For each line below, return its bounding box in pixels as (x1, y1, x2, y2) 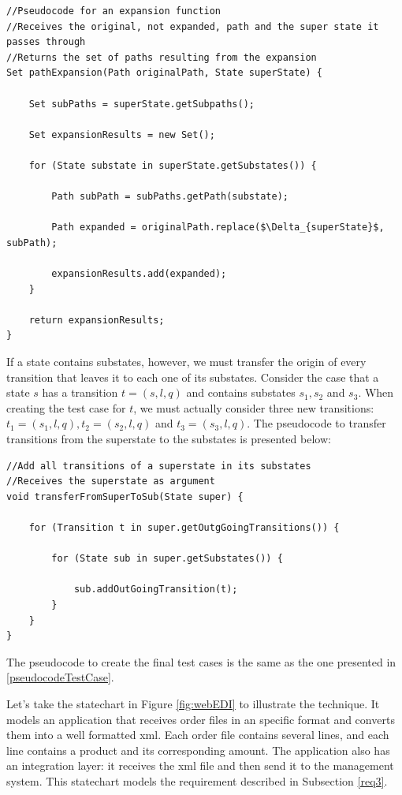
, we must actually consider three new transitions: (133, 399, 374, 416)
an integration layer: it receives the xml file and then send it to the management (6, 757, 394, 774)
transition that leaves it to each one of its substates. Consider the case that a (6, 368, 379, 385)
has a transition (42, 384, 118, 401)
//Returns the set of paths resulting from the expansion (6, 51, 317, 63)
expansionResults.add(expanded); (51, 268, 227, 280)
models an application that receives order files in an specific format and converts (6, 711, 395, 727)
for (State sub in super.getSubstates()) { (51, 553, 283, 565)
